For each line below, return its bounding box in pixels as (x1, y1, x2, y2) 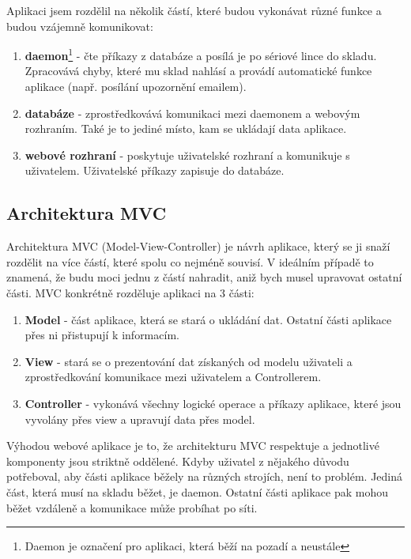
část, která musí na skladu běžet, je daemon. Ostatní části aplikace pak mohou (6, 483, 389, 500)
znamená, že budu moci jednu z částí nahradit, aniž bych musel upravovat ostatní (6, 269, 402, 285)
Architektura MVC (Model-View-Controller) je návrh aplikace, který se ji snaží (6, 238, 390, 255)
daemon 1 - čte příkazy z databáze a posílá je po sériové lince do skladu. (25, 45, 377, 63)
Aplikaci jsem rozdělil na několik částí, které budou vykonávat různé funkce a (6, 2, 382, 18)
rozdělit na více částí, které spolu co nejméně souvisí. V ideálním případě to (6, 253, 374, 270)
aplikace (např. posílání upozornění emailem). (25, 78, 247, 95)
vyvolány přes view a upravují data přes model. (25, 410, 255, 427)
